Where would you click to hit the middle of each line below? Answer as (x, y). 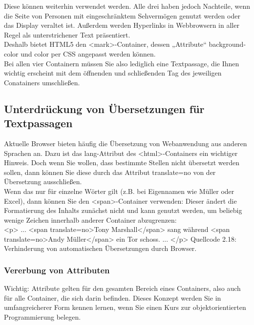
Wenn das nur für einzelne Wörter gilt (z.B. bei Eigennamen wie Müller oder (119, 191)
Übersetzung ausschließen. (43, 182)
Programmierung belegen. (42, 317)
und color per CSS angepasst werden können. (88, 53)
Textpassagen (38, 123)
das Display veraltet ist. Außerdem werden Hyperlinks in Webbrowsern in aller (122, 25)
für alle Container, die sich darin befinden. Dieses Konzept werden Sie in (113, 297)
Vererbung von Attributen (57, 270)
